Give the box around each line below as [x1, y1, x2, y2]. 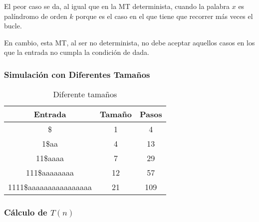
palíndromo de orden [4, 10, 67, 21]
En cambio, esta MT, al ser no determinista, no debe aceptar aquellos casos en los [4, 37, 255, 47]
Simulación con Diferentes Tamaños [4, 68, 150, 80]
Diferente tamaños [53, 88, 117, 100]
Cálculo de [4, 206, 47, 219]
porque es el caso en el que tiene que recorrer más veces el [75, 10, 253, 21]
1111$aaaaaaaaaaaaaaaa [8, 181, 92, 193]
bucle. [4, 20, 22, 31]
